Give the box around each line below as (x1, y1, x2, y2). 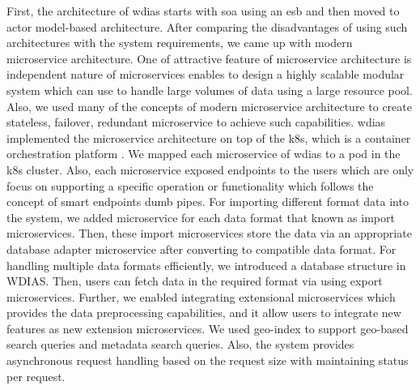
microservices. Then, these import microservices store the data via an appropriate (6, 225, 412, 242)
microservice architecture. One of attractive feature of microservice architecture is (6, 49, 412, 66)
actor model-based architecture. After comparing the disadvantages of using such (6, 18, 408, 35)
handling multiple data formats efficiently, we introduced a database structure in (6, 256, 406, 273)
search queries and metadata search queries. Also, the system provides (6, 336, 354, 353)
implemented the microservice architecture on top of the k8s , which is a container (6, 129, 411, 146)
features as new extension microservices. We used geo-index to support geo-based (6, 319, 409, 336)
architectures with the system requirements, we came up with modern (6, 34, 353, 51)
